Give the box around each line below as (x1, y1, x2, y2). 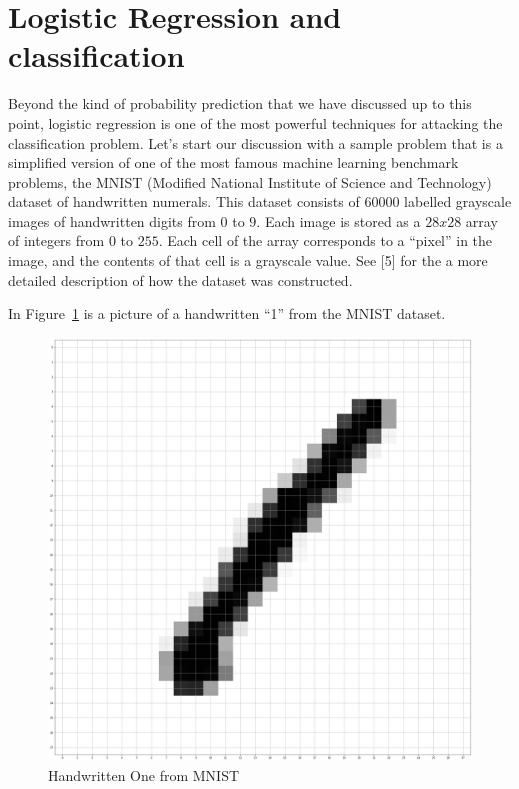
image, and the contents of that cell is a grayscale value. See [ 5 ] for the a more (8, 250, 488, 271)
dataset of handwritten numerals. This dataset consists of (8, 191, 360, 212)
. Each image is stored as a (256, 210, 421, 231)
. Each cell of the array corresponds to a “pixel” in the (158, 230, 493, 251)
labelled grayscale (404, 191, 512, 212)
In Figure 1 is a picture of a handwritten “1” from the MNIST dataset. (8, 303, 446, 324)
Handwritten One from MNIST (48, 764, 240, 785)
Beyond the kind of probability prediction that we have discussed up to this (8, 93, 472, 114)
